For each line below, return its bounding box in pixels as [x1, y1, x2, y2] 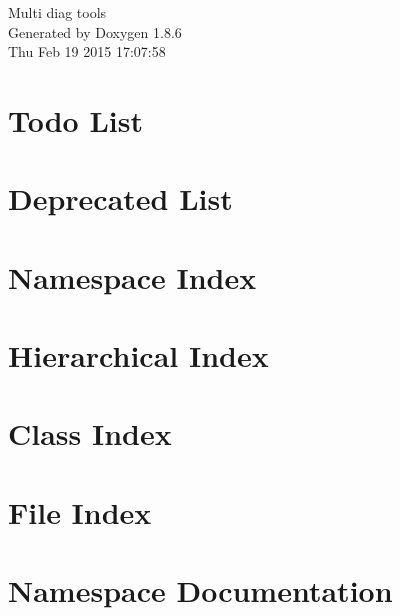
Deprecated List [8, 178, 233, 219]
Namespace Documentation [8, 570, 393, 611]
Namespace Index [8, 256, 257, 297]
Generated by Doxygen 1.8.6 [8, 21, 182, 42]
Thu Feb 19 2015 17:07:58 [8, 41, 166, 62]
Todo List [8, 99, 143, 140]
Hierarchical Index [8, 335, 269, 376]
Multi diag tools [8, 2, 107, 22]
